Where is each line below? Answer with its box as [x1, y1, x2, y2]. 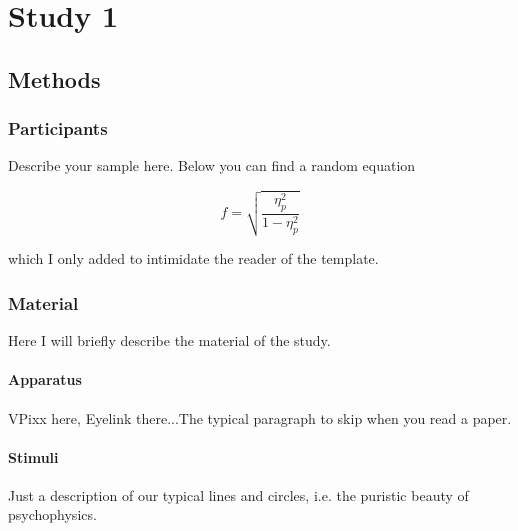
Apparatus [8, 369, 82, 390]
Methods [8, 63, 101, 94]
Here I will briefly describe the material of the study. [8, 330, 331, 351]
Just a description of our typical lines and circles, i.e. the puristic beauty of [8, 484, 469, 505]
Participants [8, 116, 108, 141]
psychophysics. [8, 504, 97, 525]
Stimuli [8, 446, 59, 467]
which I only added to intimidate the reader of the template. [8, 248, 379, 269]
